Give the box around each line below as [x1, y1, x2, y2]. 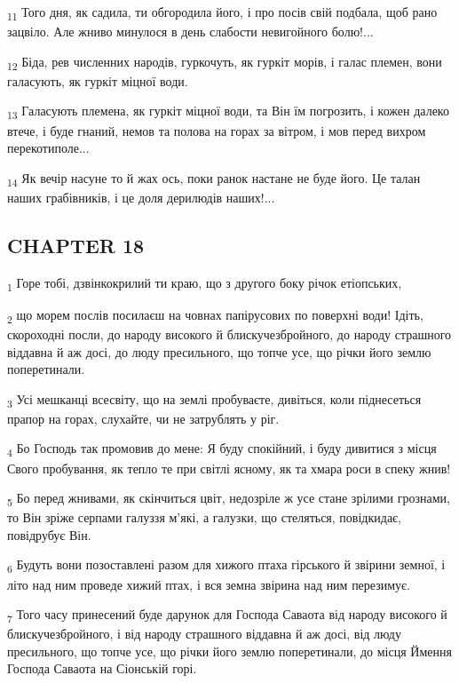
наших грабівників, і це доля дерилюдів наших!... [7, 187, 275, 206]
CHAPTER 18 [7, 231, 145, 258]
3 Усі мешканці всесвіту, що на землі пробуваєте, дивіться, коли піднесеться [7, 389, 422, 410]
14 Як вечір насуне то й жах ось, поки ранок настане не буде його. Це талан [7, 168, 421, 189]
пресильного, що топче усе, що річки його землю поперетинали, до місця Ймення [7, 641, 452, 660]
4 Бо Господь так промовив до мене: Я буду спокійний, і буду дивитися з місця [7, 439, 437, 460]
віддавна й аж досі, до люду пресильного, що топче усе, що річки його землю [7, 342, 431, 361]
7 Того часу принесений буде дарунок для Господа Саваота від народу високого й [7, 605, 447, 625]
